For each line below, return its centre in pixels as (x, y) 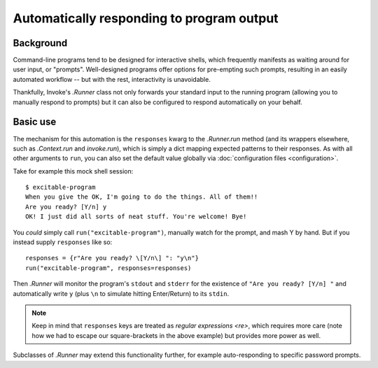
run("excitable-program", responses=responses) (108, 268)
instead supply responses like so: (63, 242)
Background (40, 43)
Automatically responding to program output (146, 18)
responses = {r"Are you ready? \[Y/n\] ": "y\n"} (112, 258)
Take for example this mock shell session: (73, 171)
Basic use (35, 122)
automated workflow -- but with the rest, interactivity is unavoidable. (112, 79)
